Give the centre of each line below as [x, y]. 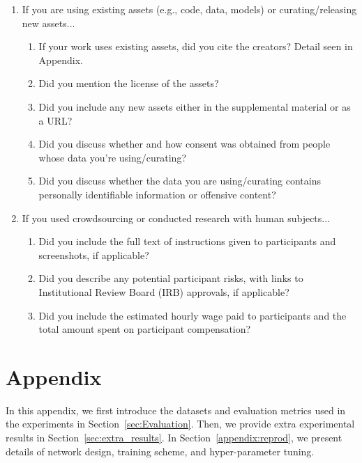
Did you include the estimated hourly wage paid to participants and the [193, 315]
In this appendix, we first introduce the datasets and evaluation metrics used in [176, 410]
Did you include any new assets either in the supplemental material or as [195, 106]
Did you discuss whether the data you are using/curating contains [180, 181]
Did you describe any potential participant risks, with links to [171, 278]
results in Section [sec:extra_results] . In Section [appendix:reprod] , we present [174, 437]
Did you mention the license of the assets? [129, 83]
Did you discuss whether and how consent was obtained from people [184, 144]
